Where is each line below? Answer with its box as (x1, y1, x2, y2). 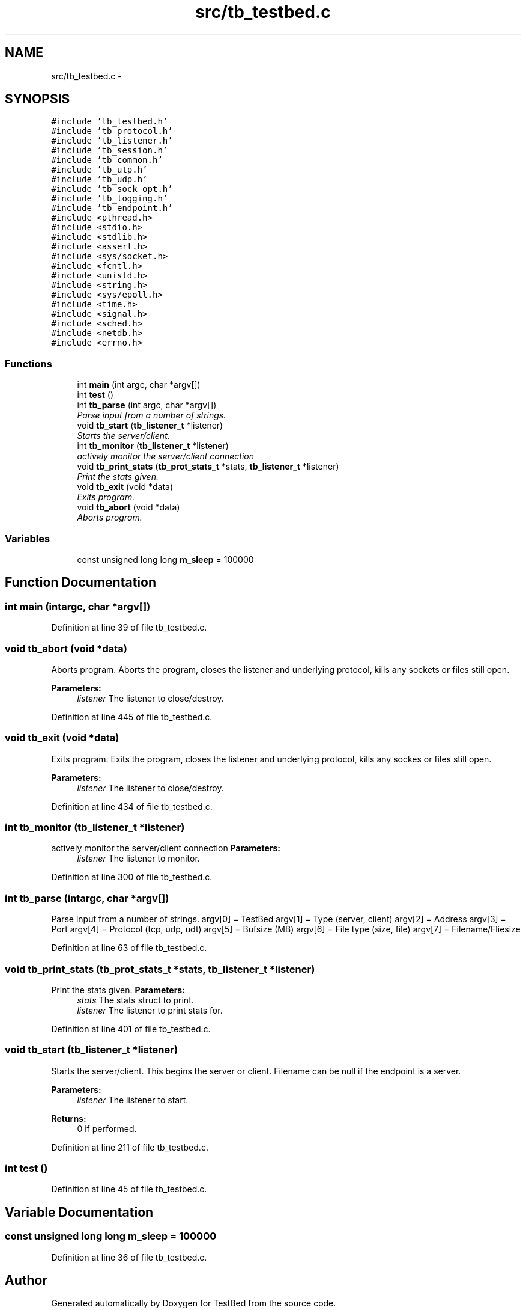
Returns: (51, 1113, 86, 1124)
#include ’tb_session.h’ (51, 145, 168, 156)
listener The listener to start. (77, 1094, 189, 1105)
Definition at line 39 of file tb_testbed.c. (51, 622, 207, 633)
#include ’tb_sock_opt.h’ (51, 184, 173, 194)
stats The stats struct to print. (77, 994, 194, 1005)
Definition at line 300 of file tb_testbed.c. (51, 872, 213, 883)
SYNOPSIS (5, 91, 70, 107)
